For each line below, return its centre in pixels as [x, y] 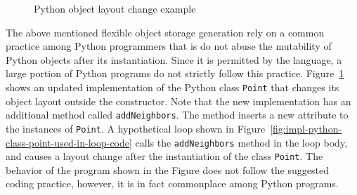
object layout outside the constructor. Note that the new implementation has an [178, 101]
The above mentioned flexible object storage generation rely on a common [165, 32]
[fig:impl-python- [306, 128]
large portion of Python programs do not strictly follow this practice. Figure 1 [175, 73]
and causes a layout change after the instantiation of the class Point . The [164, 156]
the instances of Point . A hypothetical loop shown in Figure [136, 128]
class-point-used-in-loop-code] [69, 142]
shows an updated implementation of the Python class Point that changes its [173, 87]
